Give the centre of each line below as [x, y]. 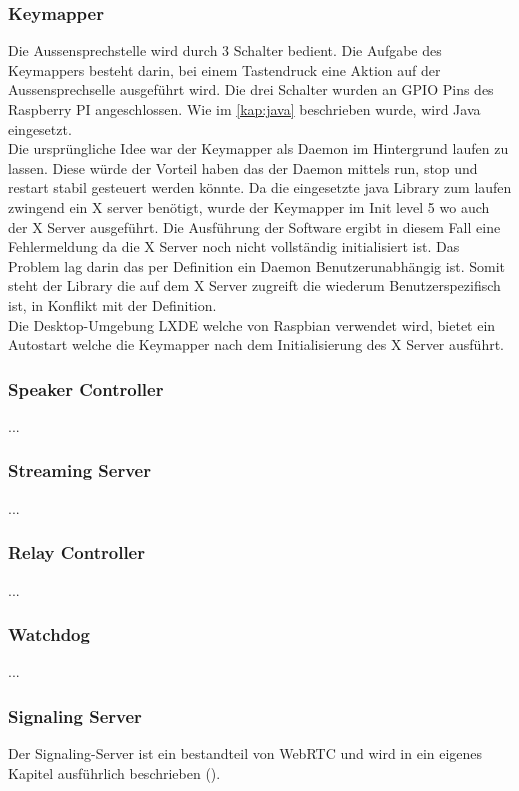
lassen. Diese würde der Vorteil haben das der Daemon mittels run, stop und [243, 167]
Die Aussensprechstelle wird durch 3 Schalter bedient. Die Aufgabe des [225, 50]
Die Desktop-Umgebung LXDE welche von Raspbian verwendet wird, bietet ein [252, 324]
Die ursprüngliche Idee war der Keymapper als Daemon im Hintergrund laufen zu [258, 148]
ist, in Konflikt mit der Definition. [112, 304]
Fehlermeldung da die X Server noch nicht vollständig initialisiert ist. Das [234, 246]
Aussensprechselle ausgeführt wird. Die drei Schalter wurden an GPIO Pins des [251, 89]
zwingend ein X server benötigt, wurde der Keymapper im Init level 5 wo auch [249, 206]
